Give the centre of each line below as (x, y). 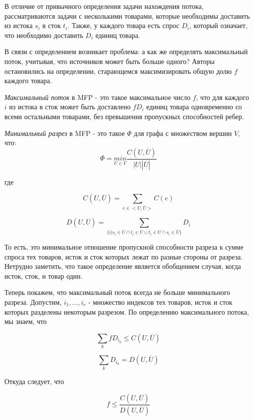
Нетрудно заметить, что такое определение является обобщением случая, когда (123, 266)
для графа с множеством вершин (183, 133)
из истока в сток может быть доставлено (70, 107)
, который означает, (218, 25)
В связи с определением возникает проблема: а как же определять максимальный (126, 51)
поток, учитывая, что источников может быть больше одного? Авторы (110, 61)
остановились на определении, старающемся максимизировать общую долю (118, 71)
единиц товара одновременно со (194, 107)
